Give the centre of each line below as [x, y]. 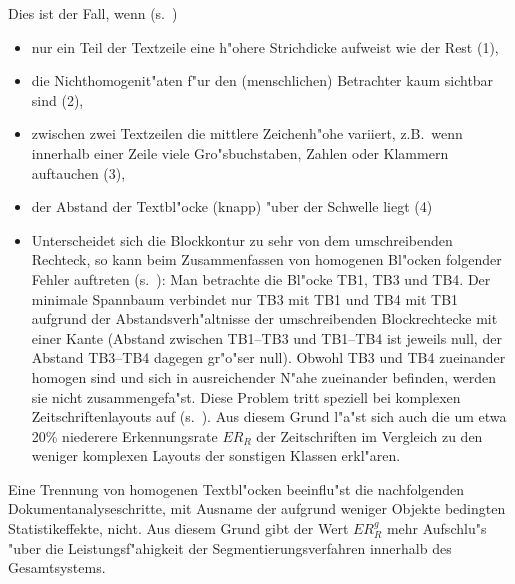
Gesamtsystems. [57, 567]
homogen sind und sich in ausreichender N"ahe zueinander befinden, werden [263, 376]
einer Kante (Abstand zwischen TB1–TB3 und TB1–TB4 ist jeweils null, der [266, 337]
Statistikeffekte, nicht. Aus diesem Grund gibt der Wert [178, 528]
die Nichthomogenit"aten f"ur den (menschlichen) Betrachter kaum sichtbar [262, 80]
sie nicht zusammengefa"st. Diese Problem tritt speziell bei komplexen [246, 396]
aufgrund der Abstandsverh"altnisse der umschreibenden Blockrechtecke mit [264, 318]
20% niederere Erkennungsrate [124, 435]
